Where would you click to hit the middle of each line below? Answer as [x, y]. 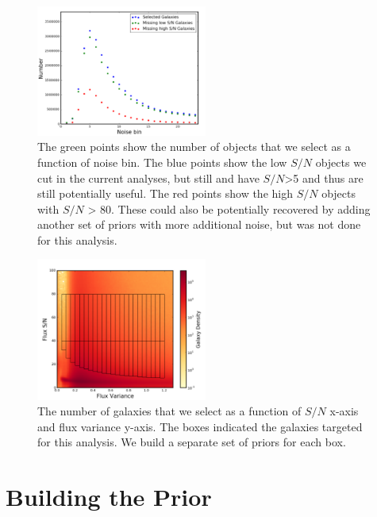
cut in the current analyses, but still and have [148, 177]
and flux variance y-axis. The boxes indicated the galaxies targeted [200, 426]
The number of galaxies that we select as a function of [169, 411]
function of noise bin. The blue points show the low [162, 162]
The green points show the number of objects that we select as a [194, 147]
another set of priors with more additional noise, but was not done [199, 224]
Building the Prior [109, 497]
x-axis [344, 411]
